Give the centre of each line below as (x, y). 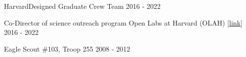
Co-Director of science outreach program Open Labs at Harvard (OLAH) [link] (123, 22)
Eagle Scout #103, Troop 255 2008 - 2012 (67, 48)
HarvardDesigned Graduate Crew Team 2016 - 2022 (82, 6)
